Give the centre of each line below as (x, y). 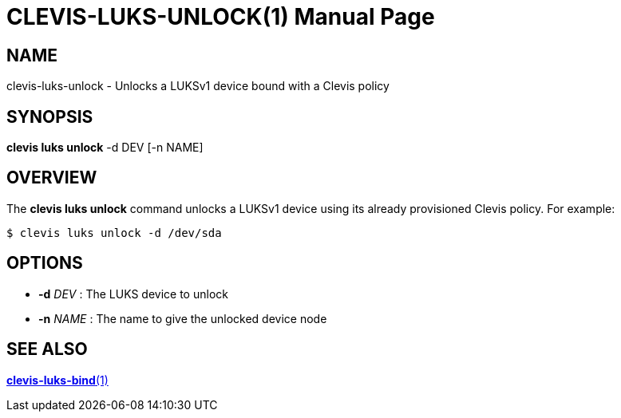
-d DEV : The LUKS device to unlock (133, 294)
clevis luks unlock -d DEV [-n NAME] (105, 148)
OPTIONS (45, 263)
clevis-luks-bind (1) (57, 380)
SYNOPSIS (50, 116)
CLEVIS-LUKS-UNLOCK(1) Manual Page (221, 17)
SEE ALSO (47, 349)
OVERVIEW (52, 178)
